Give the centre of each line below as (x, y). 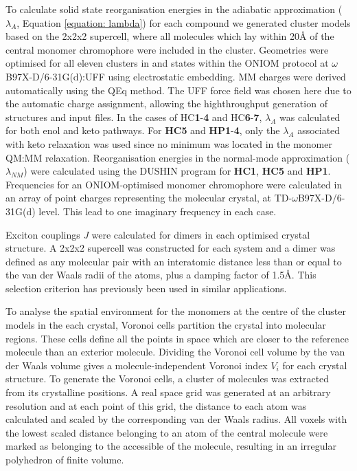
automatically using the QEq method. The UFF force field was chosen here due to (178, 90)
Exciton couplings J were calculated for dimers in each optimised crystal (158, 234)
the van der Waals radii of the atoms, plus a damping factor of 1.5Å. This (161, 275)
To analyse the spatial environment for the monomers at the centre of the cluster (176, 311)
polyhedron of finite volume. (65, 459)
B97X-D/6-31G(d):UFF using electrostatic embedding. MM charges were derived (176, 76)
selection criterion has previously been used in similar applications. (146, 288)
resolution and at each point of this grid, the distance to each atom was (156, 405)
